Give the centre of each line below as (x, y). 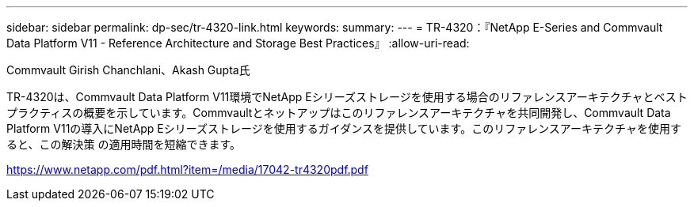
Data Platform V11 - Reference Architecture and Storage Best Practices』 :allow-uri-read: (238, 43)
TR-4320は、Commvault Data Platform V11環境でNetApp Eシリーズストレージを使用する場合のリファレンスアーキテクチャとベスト (347, 97)
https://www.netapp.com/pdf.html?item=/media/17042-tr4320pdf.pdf (187, 169)
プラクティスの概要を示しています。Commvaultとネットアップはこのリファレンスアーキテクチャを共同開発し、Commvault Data (339, 113)
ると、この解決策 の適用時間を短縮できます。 (124, 144)
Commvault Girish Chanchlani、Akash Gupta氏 (128, 70)
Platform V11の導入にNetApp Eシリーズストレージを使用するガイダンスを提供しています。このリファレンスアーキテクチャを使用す (344, 128)
